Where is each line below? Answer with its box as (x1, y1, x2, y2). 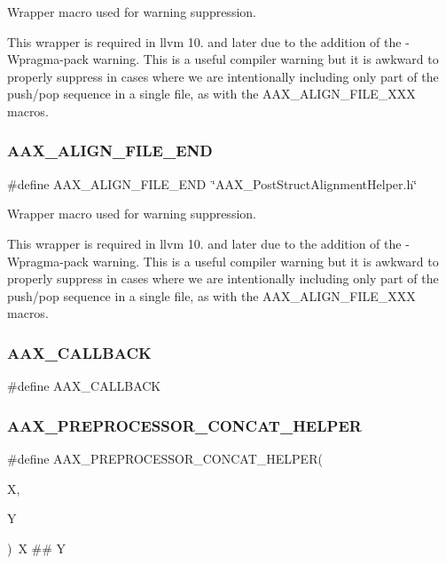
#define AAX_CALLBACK (7, 377, 161, 395)
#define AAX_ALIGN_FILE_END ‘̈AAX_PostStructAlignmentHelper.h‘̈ (7, 174, 418, 193)
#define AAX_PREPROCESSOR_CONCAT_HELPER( (7, 449, 323, 467)
